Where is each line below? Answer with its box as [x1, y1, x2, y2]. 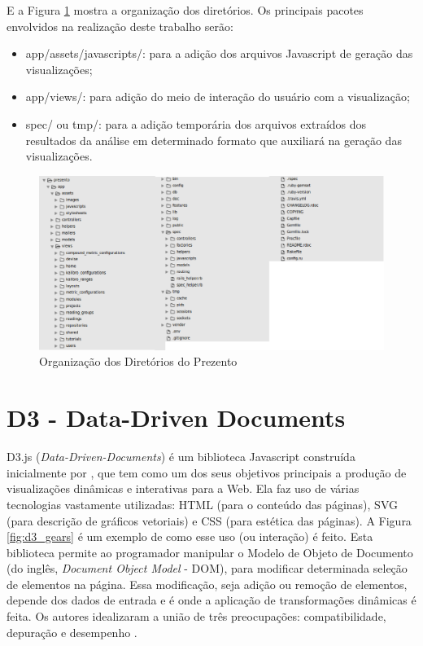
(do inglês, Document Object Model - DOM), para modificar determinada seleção [7, 560, 408, 577]
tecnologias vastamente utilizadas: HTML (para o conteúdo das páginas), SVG [7, 495, 398, 512]
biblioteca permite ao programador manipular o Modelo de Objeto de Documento [7, 543, 413, 560]
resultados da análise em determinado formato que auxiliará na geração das [25, 131, 402, 148]
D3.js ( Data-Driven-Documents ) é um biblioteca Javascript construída [7, 448, 355, 465]
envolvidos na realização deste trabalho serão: [7, 17, 233, 34]
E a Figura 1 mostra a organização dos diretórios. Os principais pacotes [7, 2, 364, 18]
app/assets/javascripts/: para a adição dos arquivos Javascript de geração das [25, 45, 413, 62]
